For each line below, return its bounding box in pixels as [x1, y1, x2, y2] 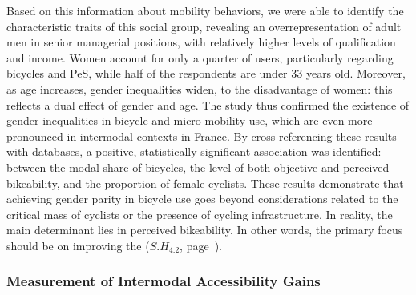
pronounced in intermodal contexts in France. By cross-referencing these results [6, 127, 397, 144]
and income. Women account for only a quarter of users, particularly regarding [6, 49, 394, 66]
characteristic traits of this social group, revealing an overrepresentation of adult [6, 18, 402, 34]
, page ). [180, 237, 222, 253]
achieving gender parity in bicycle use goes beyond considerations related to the [6, 190, 398, 207]
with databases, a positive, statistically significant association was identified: [6, 143, 382, 160]
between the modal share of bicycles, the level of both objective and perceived [6, 158, 390, 175]
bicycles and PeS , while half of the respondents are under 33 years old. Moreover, [6, 65, 406, 82]
